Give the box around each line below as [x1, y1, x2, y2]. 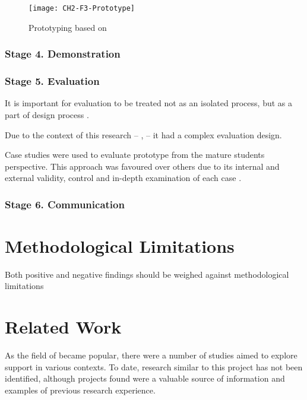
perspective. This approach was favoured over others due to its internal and [5, 160, 280, 172]
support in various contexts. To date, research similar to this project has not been [5, 360, 303, 373]
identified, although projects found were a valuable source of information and [5, 372, 285, 385]
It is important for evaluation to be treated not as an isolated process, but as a [5, 97, 292, 109]
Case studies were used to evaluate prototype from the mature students [5, 148, 265, 161]
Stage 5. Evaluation [5, 74, 100, 88]
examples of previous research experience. [5, 383, 156, 396]
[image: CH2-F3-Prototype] [29, 4, 135, 12]
